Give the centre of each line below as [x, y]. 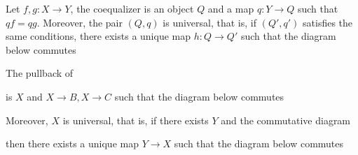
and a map [231, 8]
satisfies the [328, 22]
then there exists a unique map [72, 143]
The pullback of [40, 73]
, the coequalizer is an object [132, 8]
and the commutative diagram [286, 120]
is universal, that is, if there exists [136, 120]
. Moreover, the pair [80, 22]
